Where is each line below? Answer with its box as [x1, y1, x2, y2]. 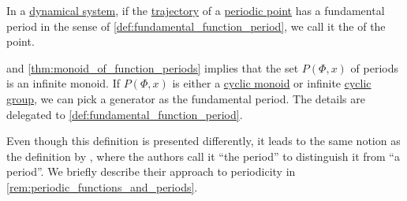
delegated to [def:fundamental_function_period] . [6, 106, 243, 122]
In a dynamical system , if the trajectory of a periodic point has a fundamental [6, 2, 385, 18]
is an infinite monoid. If [6, 75, 120, 91]
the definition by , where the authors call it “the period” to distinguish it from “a [6, 147, 400, 164]
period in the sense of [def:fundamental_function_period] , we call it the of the [6, 17, 386, 34]
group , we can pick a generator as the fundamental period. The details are [6, 90, 365, 106]
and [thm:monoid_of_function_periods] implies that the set [6, 59, 299, 76]
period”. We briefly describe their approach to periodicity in [6, 163, 296, 180]
